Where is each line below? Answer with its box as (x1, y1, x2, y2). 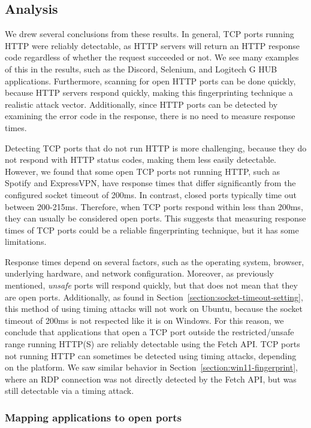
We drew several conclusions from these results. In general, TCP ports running (5, 28, 294, 40)
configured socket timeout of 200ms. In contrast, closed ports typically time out (5, 188, 297, 201)
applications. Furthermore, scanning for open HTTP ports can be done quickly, (5, 74, 296, 87)
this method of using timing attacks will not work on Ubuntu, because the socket (5, 302, 303, 315)
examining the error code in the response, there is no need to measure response (5, 110, 295, 122)
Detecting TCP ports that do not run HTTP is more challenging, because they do (5, 141, 307, 154)
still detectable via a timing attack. (5, 384, 134, 397)
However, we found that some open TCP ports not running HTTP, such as (5, 165, 280, 177)
